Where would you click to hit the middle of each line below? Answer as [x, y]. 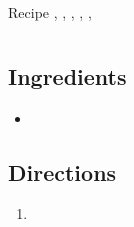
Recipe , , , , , [50, 12]
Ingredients [67, 75]
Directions [62, 171]
